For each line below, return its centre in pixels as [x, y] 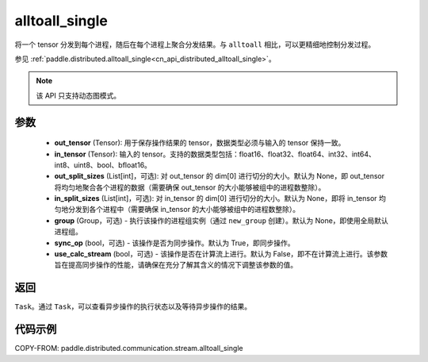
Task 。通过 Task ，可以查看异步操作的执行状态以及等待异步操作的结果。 [133, 306]
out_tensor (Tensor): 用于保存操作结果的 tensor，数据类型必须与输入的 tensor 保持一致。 [200, 143]
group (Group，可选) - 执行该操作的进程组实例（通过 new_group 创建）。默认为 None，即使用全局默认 [221, 220]
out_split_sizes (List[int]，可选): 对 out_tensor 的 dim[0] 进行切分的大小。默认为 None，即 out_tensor [219, 176]
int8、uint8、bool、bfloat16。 [103, 165]
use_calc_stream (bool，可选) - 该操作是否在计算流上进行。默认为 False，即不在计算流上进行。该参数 [221, 254]
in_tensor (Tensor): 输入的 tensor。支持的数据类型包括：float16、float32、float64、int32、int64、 [215, 154]
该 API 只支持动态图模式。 [78, 95]
